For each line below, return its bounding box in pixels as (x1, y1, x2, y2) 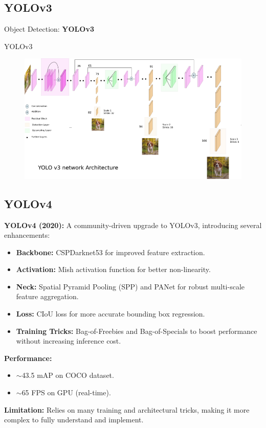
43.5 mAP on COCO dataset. (21, 370, 114, 380)
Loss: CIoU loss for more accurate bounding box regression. (16, 308, 205, 319)
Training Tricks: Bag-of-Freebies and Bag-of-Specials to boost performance (16, 325, 257, 336)
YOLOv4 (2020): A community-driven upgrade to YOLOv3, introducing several (4, 219, 262, 230)
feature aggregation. (16, 291, 79, 302)
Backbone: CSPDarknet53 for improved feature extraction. (16, 246, 205, 257)
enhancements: (4, 230, 50, 240)
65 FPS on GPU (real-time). (21, 387, 111, 398)
